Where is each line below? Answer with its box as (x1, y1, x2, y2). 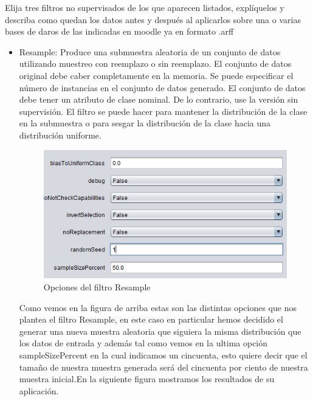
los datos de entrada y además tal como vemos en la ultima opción (19, 337, 268, 349)
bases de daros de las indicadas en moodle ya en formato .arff (5, 25, 234, 38)
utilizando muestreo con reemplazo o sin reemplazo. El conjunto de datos (19, 57, 292, 70)
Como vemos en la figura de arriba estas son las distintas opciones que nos (19, 301, 297, 314)
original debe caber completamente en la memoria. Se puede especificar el (19, 69, 294, 81)
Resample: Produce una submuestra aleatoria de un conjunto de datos (19, 45, 281, 58)
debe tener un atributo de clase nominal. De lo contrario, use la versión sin (19, 93, 298, 106)
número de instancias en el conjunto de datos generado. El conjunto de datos (19, 81, 306, 94)
